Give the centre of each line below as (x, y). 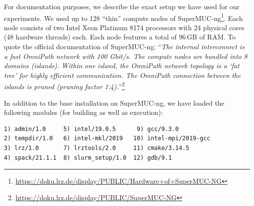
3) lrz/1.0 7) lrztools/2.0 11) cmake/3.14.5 (97, 148)
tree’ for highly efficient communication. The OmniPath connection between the (122, 75)
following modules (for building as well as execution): (84, 112)
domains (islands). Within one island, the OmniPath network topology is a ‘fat (122, 66)
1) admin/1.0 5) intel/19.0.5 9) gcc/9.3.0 (91, 129)
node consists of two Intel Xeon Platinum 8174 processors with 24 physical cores (124, 27)
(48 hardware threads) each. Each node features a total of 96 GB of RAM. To (120, 37)
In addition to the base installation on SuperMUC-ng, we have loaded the (114, 103)
